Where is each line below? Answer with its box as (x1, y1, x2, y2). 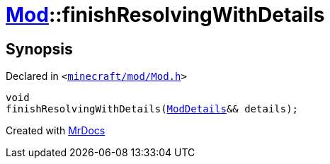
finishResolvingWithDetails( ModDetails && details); (6, 103, 299, 115)
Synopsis (6, 40, 73, 58)
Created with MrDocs (6, 124, 106, 137)
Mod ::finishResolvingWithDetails (6, 3, 325, 27)
